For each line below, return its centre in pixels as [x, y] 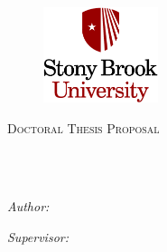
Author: [28, 206]
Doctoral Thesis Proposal [83, 127]
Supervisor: [38, 236]
